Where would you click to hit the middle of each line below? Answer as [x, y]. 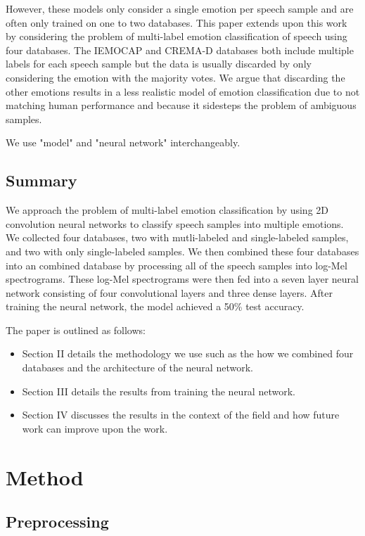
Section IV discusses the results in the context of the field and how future [181, 415]
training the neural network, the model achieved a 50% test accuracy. [155, 306]
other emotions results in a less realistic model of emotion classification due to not [183, 91]
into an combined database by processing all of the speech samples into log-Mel [177, 265]
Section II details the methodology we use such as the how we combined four [188, 353]
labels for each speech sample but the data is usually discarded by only [159, 64]
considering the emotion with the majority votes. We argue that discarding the [175, 77]
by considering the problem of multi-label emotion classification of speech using [177, 36]
